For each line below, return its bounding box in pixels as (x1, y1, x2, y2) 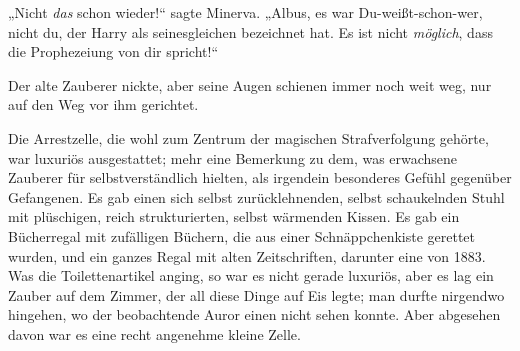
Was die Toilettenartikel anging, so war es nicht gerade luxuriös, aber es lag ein (8, 265, 494, 286)
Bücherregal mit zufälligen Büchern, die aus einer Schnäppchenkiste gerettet (8, 225, 476, 246)
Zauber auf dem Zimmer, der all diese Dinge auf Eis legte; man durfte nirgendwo (8, 284, 505, 305)
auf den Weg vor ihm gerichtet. (8, 94, 199, 115)
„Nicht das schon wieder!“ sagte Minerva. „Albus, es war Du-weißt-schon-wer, (8, 2, 483, 22)
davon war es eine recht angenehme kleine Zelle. (8, 323, 301, 344)
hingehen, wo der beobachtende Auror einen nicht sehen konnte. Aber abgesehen (8, 304, 501, 325)
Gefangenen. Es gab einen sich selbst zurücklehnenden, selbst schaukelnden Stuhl (8, 186, 505, 207)
